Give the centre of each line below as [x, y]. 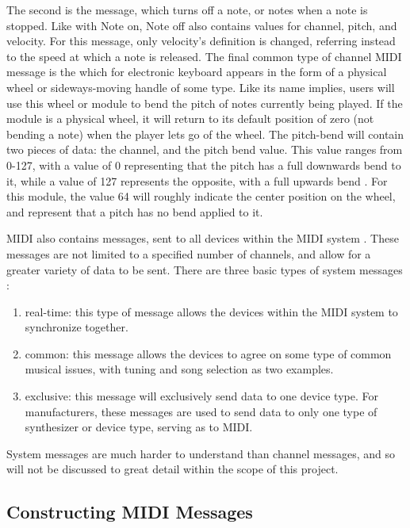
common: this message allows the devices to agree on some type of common [208, 353]
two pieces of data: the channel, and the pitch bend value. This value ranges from [205, 149]
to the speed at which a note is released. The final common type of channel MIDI [204, 56]
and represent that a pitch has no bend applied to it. [135, 211]
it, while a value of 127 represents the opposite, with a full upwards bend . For [197, 180]
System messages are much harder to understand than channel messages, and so [201, 453]
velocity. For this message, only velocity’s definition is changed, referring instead [201, 41]
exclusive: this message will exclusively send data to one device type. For [201, 396]
